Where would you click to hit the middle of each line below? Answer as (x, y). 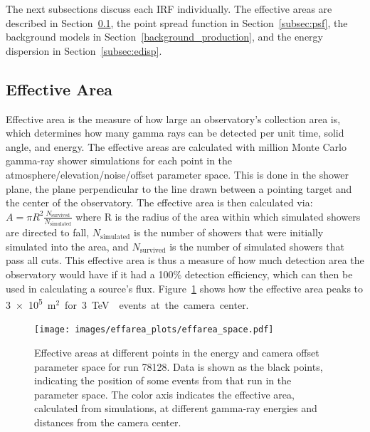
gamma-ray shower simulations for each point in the (119, 160)
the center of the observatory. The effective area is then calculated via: (159, 202)
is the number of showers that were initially (228, 232)
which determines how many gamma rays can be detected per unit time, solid (175, 133)
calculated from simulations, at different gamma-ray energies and (176, 408)
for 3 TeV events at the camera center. (157, 304)
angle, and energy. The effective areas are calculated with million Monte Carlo (176, 146)
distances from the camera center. (108, 422)
